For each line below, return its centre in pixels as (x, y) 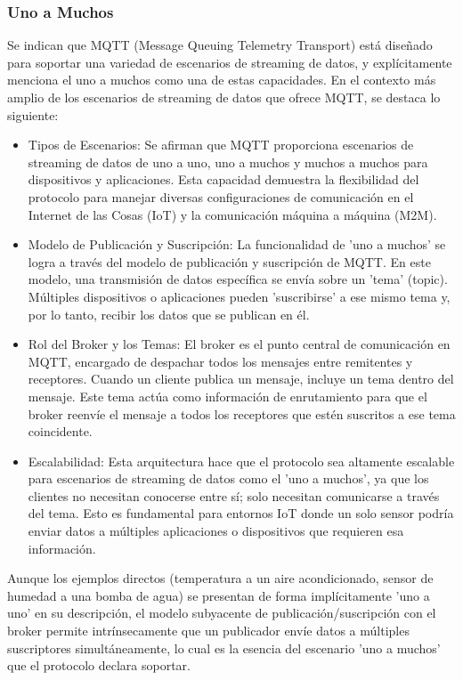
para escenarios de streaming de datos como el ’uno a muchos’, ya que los (228, 478)
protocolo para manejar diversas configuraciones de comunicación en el (221, 196)
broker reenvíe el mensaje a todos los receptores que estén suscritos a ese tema (242, 413)
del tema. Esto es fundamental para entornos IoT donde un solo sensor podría (241, 513)
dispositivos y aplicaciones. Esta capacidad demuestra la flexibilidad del (223, 179)
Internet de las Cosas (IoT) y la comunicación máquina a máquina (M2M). (232, 214)
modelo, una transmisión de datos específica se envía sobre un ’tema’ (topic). (238, 279)
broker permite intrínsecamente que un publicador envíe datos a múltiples (208, 631)
